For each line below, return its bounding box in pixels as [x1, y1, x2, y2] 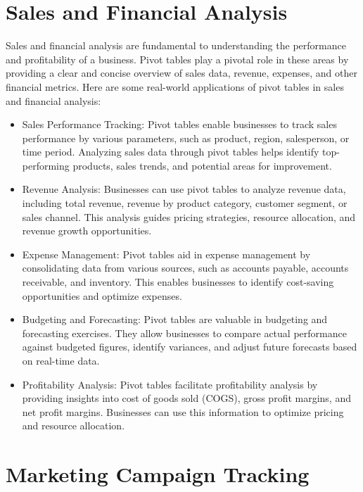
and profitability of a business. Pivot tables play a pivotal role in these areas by [6, 51, 349, 66]
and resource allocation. [22, 418, 125, 433]
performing [22, 158, 70, 172]
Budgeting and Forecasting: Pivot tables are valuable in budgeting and [22, 312, 328, 327]
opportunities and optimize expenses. [22, 288, 182, 303]
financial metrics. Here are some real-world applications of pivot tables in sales [6, 79, 344, 94]
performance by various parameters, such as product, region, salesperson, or [22, 130, 350, 145]
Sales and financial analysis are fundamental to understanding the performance [6, 38, 346, 53]
